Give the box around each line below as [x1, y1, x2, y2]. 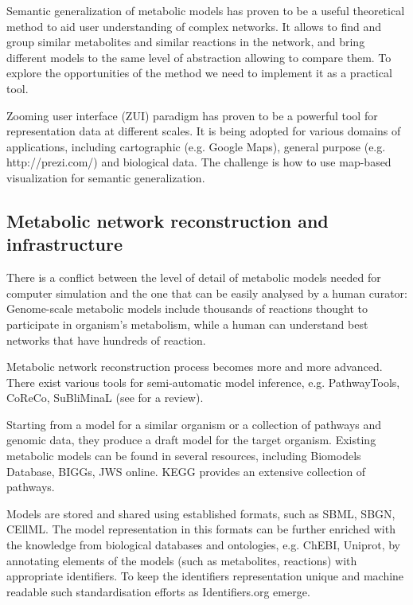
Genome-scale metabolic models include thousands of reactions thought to [6, 300, 368, 317]
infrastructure [6, 232, 123, 256]
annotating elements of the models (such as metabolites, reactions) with [6, 552, 357, 568]
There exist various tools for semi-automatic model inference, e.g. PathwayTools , [6, 373, 400, 390]
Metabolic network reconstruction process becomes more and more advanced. [6, 358, 383, 375]
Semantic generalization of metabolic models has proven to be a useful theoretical [6, 2, 405, 18]
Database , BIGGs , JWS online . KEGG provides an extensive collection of [6, 463, 366, 479]
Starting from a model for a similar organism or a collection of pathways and [6, 416, 382, 432]
